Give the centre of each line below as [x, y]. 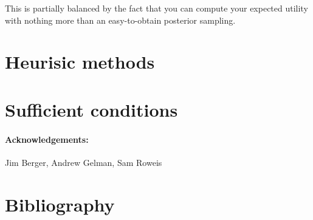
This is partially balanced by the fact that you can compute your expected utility [156, 8]
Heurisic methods [80, 62]
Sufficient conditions [91, 109]
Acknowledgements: [47, 139]
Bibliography [60, 204]
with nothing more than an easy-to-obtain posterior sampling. [120, 20]
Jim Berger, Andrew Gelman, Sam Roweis [84, 162]
